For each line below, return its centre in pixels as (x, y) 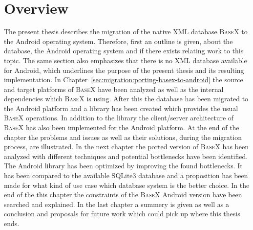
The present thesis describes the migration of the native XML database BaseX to (126, 32)
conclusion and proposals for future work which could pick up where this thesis (122, 214)
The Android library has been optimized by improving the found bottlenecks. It (123, 166)
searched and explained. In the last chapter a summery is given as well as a (116, 204)
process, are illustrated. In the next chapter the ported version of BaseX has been (126, 147)
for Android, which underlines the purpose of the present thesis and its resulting (124, 70)
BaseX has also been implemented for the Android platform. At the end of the (122, 127)
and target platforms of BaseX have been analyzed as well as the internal (114, 89)
